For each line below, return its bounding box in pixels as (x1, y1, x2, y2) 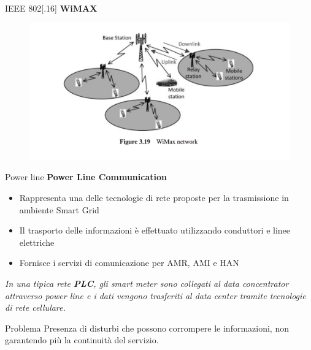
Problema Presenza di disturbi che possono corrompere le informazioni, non (5, 321, 289, 334)
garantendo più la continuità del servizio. (5, 333, 159, 346)
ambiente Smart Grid (19, 203, 99, 216)
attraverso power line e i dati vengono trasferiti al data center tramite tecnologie (5, 289, 306, 302)
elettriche (19, 235, 55, 248)
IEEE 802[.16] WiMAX (5, 2, 98, 14)
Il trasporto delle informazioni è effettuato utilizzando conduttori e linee (19, 224, 291, 237)
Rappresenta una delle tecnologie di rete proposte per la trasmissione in (19, 191, 289, 204)
